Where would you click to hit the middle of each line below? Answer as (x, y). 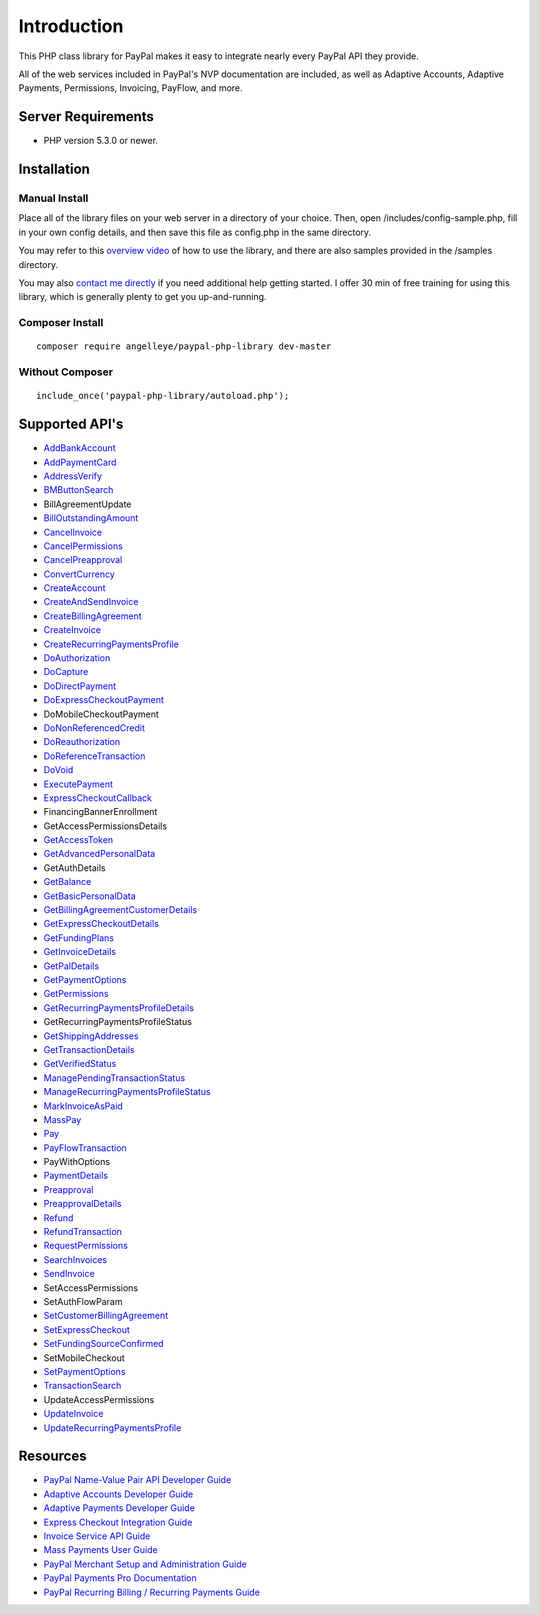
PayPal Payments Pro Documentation (120, 1578)
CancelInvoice (73, 532)
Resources (52, 1456)
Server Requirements (86, 116)
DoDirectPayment (80, 686)
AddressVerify (73, 476)
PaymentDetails (76, 1176)
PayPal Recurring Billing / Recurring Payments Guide (151, 1592)
